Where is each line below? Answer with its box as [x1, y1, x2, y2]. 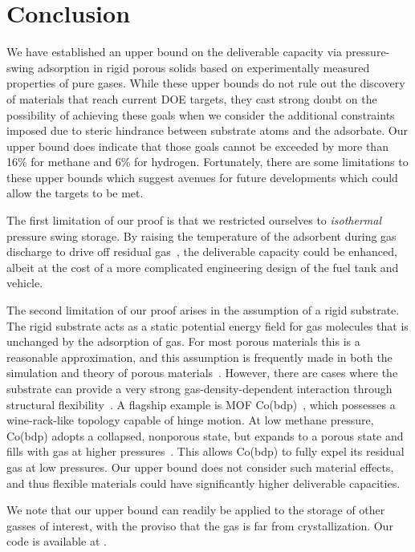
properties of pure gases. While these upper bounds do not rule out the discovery [6, 75, 405, 91]
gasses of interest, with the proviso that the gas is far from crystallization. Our [6, 517, 393, 534]
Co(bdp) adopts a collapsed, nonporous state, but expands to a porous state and [6, 427, 404, 444]
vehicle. [6, 274, 43, 291]
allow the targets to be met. [6, 185, 144, 201]
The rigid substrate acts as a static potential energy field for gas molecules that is [6, 317, 409, 334]
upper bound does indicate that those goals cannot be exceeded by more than [6, 137, 389, 154]
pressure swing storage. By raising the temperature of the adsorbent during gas [6, 227, 397, 244]
